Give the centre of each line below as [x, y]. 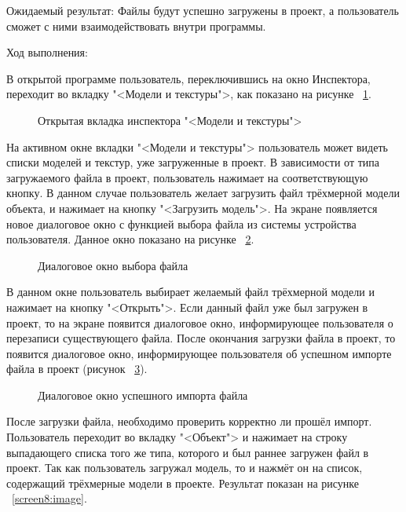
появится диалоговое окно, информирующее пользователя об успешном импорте [199, 353]
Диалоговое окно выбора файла [113, 265]
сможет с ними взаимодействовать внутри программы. [136, 26]
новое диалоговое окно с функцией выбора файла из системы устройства [181, 223]
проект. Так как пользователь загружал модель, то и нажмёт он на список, [185, 468]
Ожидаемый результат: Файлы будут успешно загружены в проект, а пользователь [203, 10]
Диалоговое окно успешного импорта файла [143, 395]
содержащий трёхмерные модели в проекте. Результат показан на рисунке [183, 483]
